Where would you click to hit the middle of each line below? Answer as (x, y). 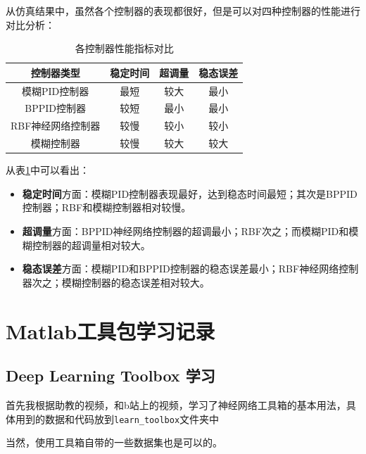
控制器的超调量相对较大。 (91, 245)
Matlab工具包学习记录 (111, 330)
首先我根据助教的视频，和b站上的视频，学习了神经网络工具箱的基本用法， (176, 404)
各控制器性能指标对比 (124, 48)
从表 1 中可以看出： (48, 170)
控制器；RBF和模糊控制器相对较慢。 (107, 207)
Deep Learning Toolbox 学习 (111, 376)
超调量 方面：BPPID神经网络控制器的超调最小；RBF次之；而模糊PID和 (185, 231)
